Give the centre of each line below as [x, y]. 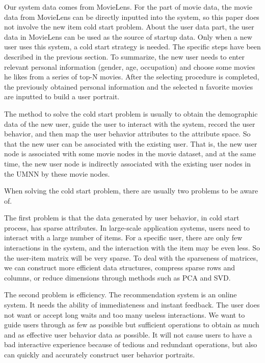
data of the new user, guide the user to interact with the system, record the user [130, 123]
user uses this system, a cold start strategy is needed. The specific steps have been [132, 47]
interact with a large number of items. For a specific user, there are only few [123, 238]
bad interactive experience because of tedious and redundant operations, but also [131, 344]
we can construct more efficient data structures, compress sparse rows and [120, 268]
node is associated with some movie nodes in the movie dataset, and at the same [130, 153]
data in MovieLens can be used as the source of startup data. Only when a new [128, 36]
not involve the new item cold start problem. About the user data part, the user [129, 27]
